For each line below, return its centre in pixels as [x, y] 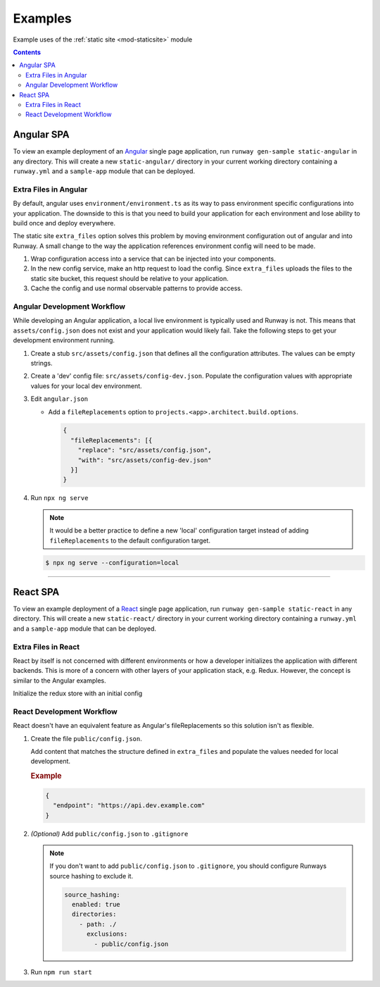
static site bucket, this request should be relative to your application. [129, 278]
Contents [27, 52]
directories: [94, 914]
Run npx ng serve [59, 498]
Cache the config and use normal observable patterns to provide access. [137, 288]
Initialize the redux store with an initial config [78, 693]
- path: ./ [98, 924]
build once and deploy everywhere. [64, 223]
